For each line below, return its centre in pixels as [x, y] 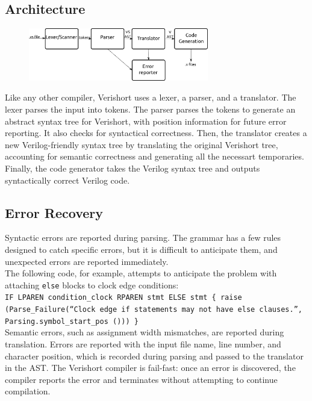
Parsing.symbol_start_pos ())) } [72, 321]
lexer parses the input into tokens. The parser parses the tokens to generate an [150, 109]
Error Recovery [54, 212]
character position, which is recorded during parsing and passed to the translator [154, 356]
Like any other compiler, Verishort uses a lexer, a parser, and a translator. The [151, 97]
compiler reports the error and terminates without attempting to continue [141, 379]
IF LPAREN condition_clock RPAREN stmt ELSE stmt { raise [123, 298]
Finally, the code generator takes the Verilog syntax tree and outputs [133, 168]
